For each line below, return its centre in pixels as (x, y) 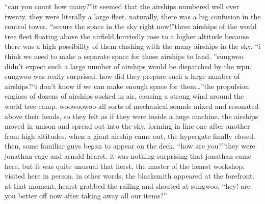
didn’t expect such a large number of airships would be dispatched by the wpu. (128, 66)
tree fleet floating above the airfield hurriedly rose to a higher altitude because (127, 36)
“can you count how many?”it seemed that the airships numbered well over (122, 6)
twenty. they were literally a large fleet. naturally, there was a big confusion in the (133, 16)
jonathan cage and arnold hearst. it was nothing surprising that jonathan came (128, 155)
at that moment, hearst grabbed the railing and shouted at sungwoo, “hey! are (127, 185)
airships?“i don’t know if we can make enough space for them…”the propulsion (127, 86)
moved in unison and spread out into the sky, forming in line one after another (127, 126)
